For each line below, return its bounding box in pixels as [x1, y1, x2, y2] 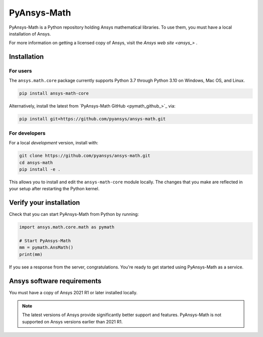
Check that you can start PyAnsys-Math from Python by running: [9, 212, 139, 217]
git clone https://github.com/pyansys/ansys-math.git [19, 153, 150, 159]
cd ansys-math [19, 160, 53, 165]
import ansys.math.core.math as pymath [19, 224, 114, 230]
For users [9, 68, 32, 74]
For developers [9, 129, 46, 136]
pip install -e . [19, 166, 61, 172]
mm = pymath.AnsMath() [19, 245, 74, 250]
